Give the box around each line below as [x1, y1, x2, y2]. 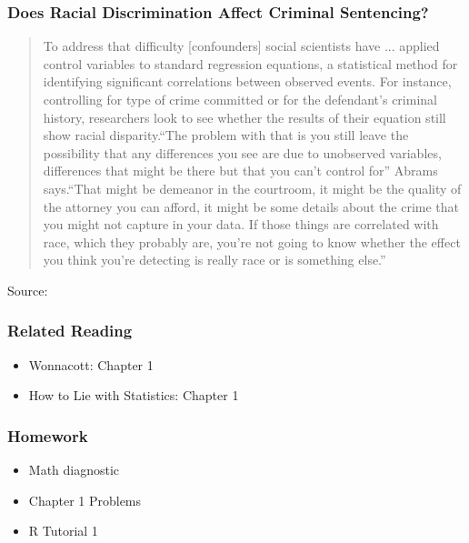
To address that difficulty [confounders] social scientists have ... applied [43, 36, 440, 55]
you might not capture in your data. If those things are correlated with [43, 215, 439, 234]
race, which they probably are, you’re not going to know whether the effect [43, 232, 461, 251]
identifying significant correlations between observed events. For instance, [43, 72, 452, 91]
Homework [7, 424, 88, 447]
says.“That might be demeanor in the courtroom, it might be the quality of [43, 178, 462, 197]
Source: [7, 280, 48, 299]
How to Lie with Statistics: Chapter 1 [28, 386, 239, 405]
